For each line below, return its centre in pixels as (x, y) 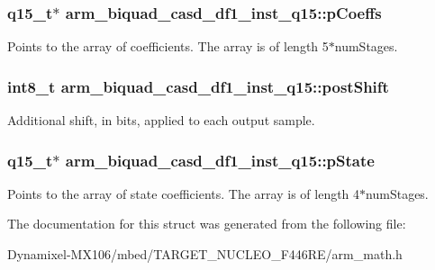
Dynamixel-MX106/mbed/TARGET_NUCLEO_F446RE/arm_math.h (205, 254)
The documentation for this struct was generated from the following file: (207, 224)
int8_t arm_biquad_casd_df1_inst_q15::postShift (198, 86)
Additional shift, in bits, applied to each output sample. (161, 120)
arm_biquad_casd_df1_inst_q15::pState (220, 160)
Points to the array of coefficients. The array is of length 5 (168, 46)
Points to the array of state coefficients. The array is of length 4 (184, 193)
